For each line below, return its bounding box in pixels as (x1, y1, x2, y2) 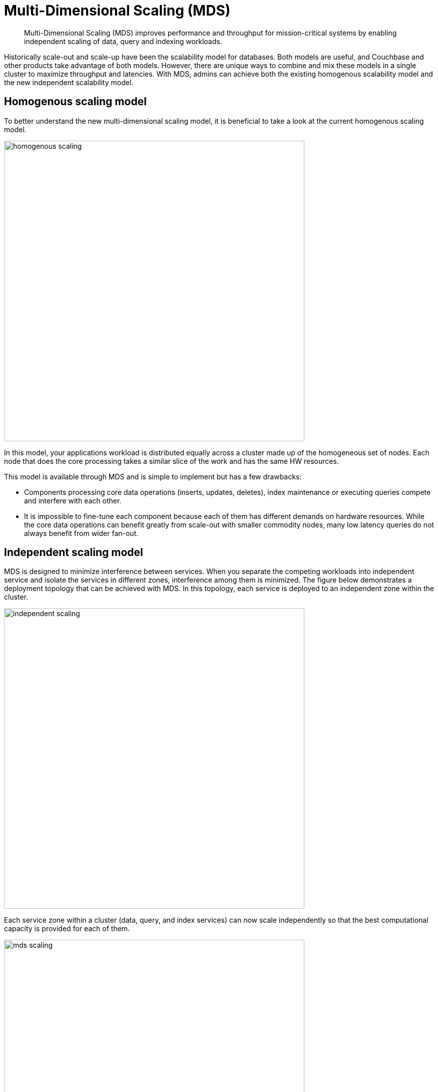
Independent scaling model (4, 546, 143, 559)
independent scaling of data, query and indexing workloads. (24, 37, 222, 46)
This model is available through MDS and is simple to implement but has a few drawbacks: (4, 472, 302, 481)
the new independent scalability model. (4, 78, 134, 87)
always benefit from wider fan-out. (24, 528, 139, 537)
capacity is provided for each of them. (4, 924, 130, 933)
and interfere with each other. (24, 496, 122, 505)
